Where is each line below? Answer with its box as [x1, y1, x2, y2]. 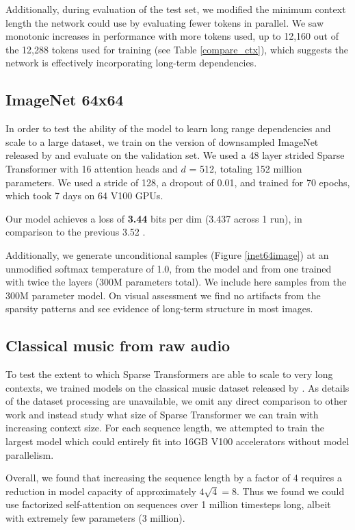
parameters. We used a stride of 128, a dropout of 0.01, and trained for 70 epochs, [5, 175, 350, 189]
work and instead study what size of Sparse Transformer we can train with [5, 407, 319, 421]
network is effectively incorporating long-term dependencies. [5, 55, 257, 70]
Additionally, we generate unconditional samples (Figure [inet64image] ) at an [5, 247, 329, 262]
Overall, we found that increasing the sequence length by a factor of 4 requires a [5, 470, 342, 485]
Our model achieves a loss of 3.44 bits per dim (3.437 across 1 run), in [5, 211, 302, 225]
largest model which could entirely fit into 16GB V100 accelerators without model [5, 434, 350, 449]
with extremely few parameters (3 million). [5, 511, 185, 525]
